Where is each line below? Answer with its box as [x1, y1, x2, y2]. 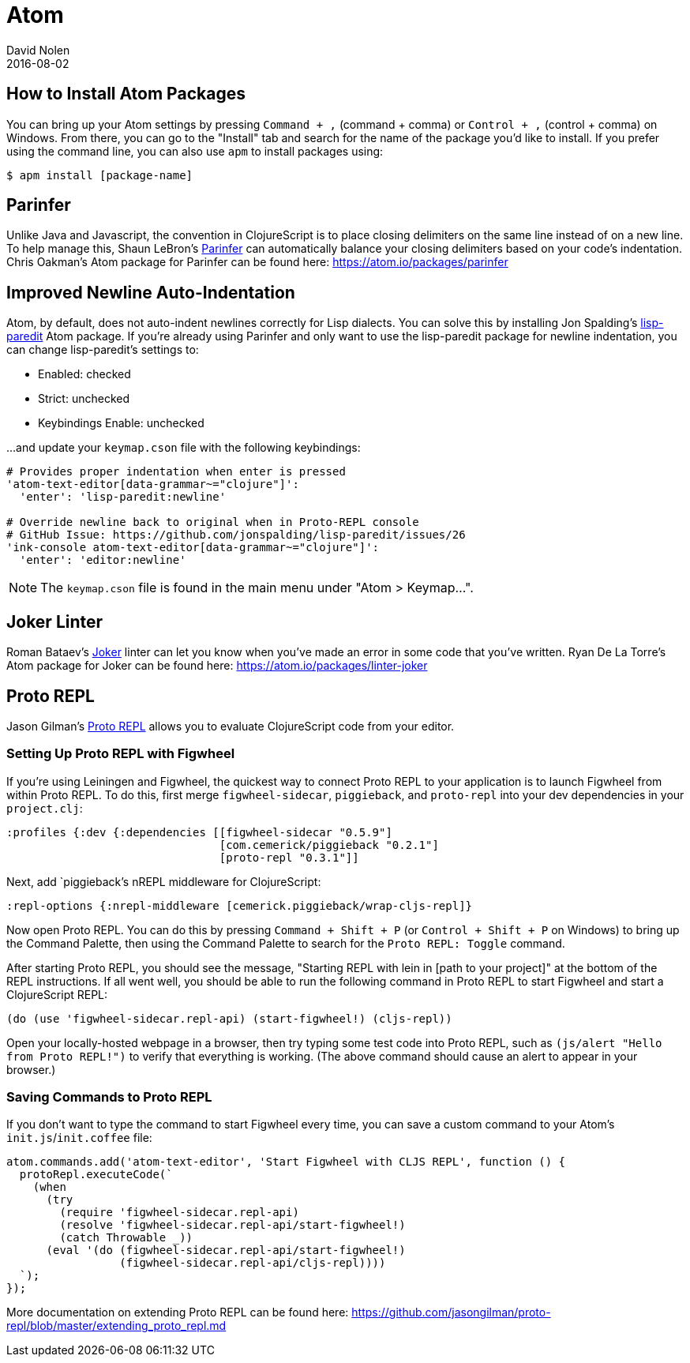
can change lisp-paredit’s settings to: [6, 343, 199, 357]
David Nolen [6, 43, 70, 57]
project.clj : [6, 801, 83, 815]
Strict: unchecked [38, 392, 129, 406]
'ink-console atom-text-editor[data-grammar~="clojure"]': [6, 541, 380, 554]
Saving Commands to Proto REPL [6, 1089, 212, 1106]
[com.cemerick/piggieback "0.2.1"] [219, 838, 439, 851]
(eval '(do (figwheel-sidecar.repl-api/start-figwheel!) [46, 1244, 406, 1257]
